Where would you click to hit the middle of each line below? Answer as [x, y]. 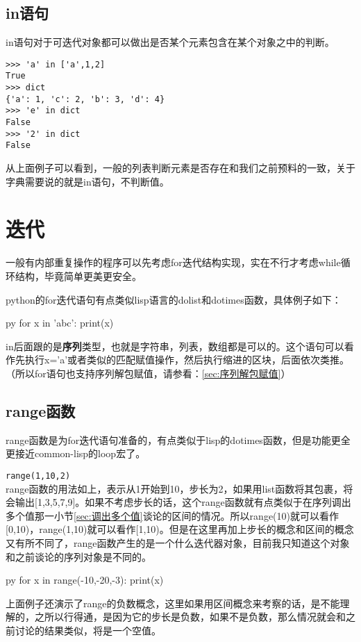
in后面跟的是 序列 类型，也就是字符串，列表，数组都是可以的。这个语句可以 [175, 346]
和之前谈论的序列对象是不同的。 [78, 556]
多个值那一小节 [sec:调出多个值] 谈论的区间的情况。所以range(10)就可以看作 [173, 515]
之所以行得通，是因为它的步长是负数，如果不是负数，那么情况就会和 [190, 617]
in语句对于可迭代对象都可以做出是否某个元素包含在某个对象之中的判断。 [170, 42]
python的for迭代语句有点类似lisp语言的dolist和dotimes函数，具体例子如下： [174, 299]
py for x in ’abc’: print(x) [60, 323]
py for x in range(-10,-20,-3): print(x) [85, 580]
